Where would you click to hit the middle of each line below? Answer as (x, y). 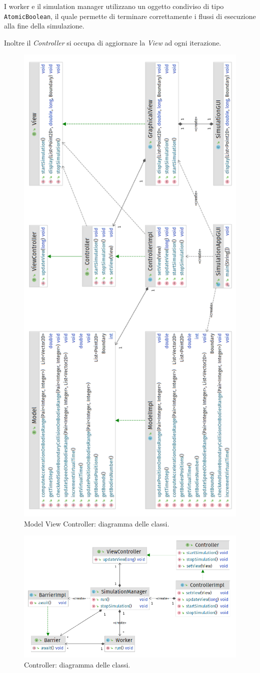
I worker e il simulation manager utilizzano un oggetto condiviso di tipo (114, 6)
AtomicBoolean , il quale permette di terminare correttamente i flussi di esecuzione (130, 16)
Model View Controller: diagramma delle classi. (97, 523)
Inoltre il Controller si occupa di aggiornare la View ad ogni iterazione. (113, 42)
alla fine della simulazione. (44, 26)
